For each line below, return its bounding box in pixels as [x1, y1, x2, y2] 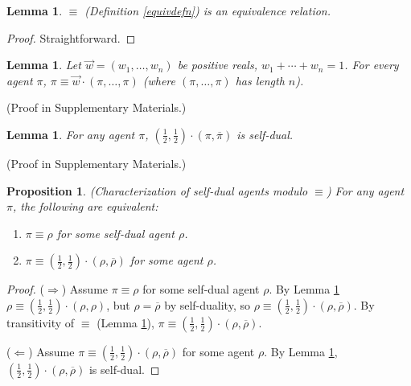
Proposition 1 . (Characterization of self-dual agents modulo [6, 182, 308, 199]
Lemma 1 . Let [6, 56, 81, 73]
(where [142, 72, 175, 88]
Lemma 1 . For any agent [6, 125, 135, 142]
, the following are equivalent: [12, 198, 158, 215]
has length [235, 72, 285, 88]
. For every [344, 56, 399, 73]
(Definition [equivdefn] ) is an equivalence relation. [84, 2, 331, 18]
